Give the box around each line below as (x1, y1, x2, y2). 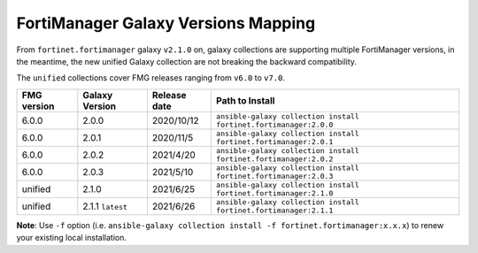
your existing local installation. (16, 233, 127, 243)
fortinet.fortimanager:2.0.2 (215, 154, 334, 164)
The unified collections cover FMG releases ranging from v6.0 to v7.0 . (16, 73, 285, 83)
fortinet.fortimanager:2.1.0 (215, 188, 334, 198)
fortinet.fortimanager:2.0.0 (215, 119, 334, 129)
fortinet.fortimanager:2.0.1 (215, 137, 334, 146)
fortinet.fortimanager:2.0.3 (215, 171, 334, 180)
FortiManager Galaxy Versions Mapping (16, 13, 316, 33)
